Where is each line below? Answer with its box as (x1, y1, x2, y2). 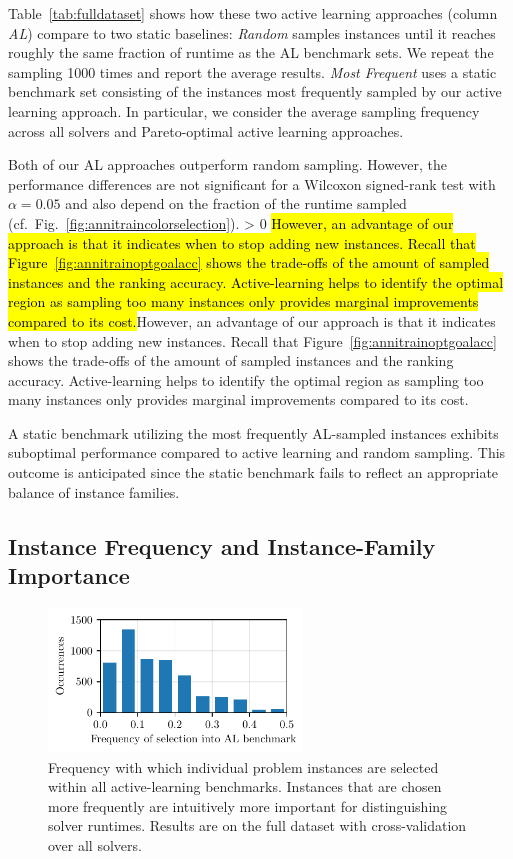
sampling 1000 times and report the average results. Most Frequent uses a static (8, 61, 497, 82)
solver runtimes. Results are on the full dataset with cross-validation (48, 815, 467, 836)
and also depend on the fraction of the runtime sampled (65, 193, 407, 214)
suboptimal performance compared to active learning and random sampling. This (8, 442, 506, 463)
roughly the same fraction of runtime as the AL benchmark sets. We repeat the (8, 42, 494, 63)
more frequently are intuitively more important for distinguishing (48, 795, 448, 816)
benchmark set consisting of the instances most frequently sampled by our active (8, 81, 502, 102)
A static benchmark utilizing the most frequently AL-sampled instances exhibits (8, 422, 499, 443)
